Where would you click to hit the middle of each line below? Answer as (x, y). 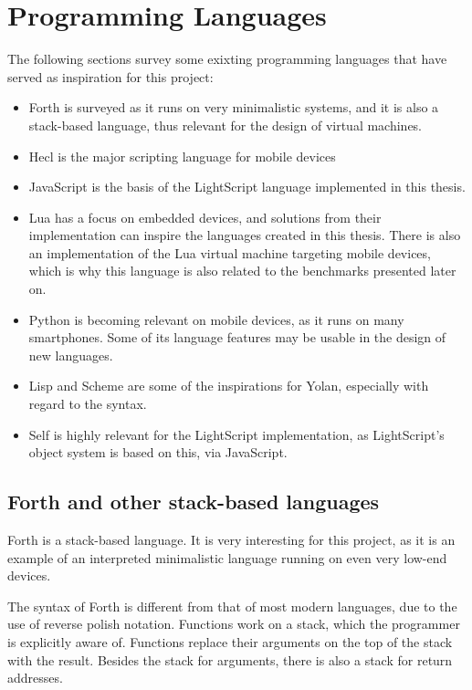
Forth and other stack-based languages (194, 502)
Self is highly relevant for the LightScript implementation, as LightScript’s (236, 434)
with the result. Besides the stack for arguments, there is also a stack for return (230, 659)
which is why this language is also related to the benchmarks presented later (242, 271)
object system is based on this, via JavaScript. (158, 452)
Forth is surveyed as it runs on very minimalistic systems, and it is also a (234, 107)
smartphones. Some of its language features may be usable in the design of (237, 337)
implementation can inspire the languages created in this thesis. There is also (245, 235)
